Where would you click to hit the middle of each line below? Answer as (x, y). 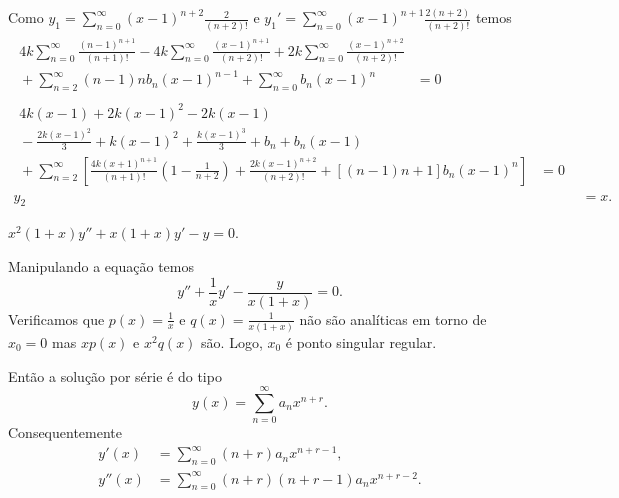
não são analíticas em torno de (393, 318)
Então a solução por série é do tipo (115, 375)
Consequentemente (65, 432)
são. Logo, (232, 341)
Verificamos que (56, 318)
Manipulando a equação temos (101, 265)
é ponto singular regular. (361, 341)
